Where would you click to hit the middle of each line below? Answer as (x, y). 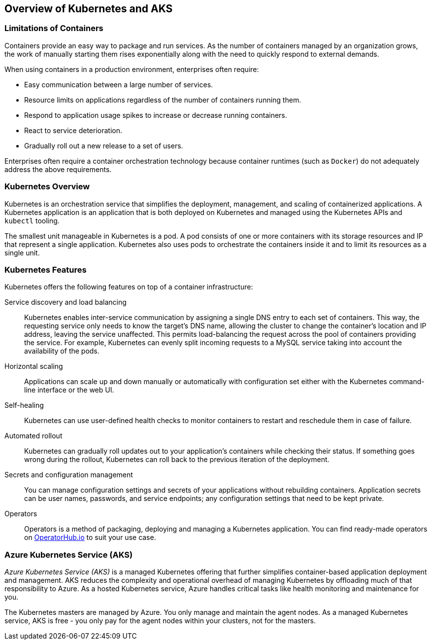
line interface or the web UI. (69, 390)
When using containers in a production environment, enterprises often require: (132, 69)
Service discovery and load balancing (66, 302)
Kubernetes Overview (47, 187)
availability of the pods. (62, 351)
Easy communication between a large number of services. (119, 84)
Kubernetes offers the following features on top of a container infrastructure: (129, 287)
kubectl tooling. (32, 220)
